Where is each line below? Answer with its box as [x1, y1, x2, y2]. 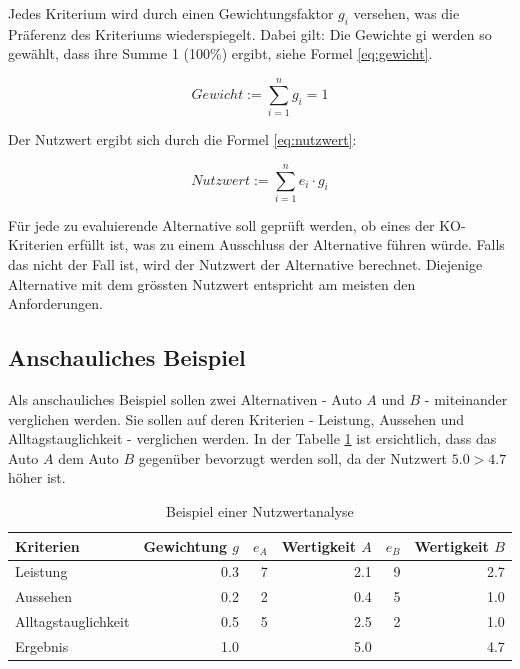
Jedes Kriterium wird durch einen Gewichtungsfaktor [8, 3, 334, 23]
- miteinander [424, 389, 508, 409]
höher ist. [8, 467, 66, 488]
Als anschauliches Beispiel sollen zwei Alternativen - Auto [8, 389, 362, 409]
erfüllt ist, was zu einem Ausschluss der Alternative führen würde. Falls [67, 234, 505, 255]
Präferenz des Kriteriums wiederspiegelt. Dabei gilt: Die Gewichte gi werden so [8, 23, 492, 44]
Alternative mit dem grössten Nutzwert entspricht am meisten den [8, 273, 416, 294]
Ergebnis [15, 635, 69, 656]
